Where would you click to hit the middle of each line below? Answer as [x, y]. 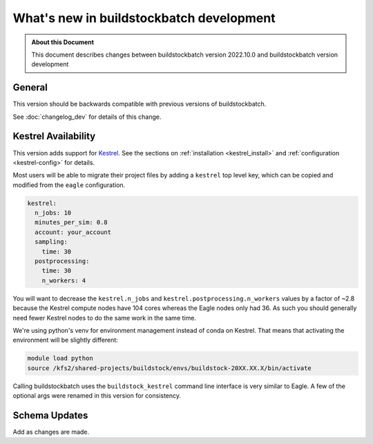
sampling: [51, 242]
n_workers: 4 [64, 280]
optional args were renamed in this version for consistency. [97, 396]
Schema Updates [50, 415]
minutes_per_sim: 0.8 [71, 222]
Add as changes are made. [51, 432]
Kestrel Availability [54, 136]
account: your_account [73, 232]
